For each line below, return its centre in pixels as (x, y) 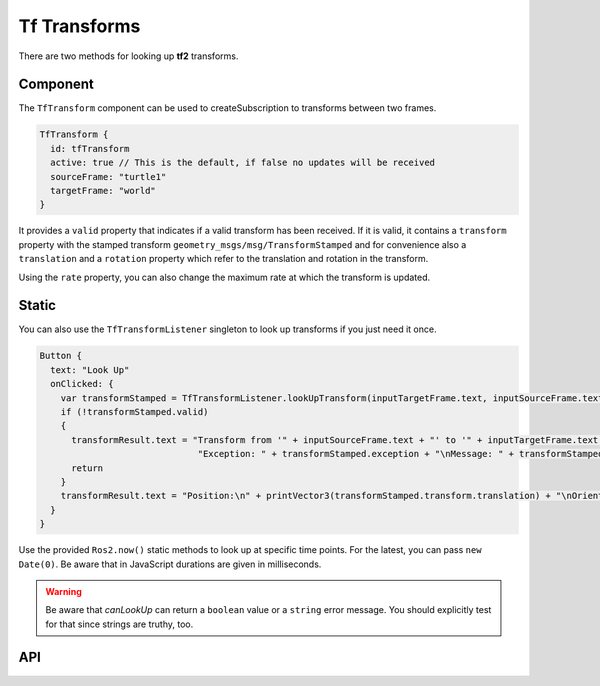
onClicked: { (82, 384)
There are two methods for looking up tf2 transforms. (128, 56)
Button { (61, 356)
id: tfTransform (90, 148)
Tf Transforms (79, 26)
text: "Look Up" (90, 369)
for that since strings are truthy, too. (119, 624)
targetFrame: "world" (103, 190)
